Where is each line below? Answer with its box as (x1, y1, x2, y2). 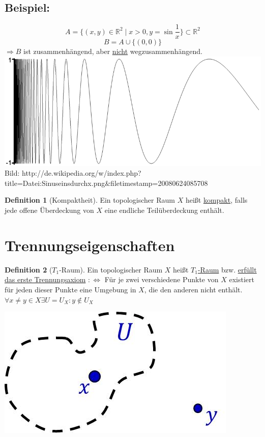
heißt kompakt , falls (185, 195, 248, 205)
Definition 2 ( (5, 264, 52, 275)
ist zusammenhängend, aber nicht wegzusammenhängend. (23, 46, 202, 57)
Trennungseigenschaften (5, 234, 175, 255)
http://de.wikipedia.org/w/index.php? (22, 168, 141, 178)
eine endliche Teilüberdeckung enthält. (104, 205, 224, 215)
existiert (229, 274, 254, 285)
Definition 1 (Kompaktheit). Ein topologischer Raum (5, 195, 175, 205)
